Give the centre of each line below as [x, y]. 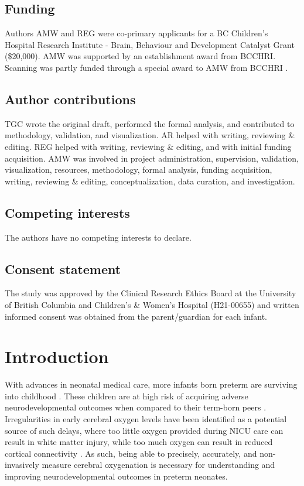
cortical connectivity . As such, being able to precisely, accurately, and [131, 453]
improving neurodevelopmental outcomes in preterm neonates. [116, 476]
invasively [22, 465]
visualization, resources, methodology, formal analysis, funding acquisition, [139, 170]
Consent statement [63, 268]
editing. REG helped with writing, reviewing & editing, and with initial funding [148, 146]
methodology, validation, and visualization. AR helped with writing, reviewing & [150, 135]
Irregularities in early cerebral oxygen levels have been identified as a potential [146, 419]
